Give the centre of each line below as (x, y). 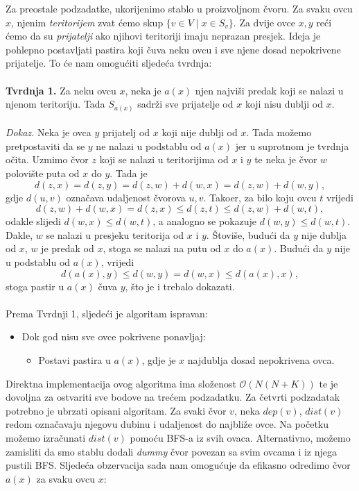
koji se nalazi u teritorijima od (164, 159)
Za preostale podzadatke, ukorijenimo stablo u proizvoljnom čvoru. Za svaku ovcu (179, 8)
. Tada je (129, 173)
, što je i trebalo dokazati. (180, 286)
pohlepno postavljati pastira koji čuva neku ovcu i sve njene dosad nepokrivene (173, 49)
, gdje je (159, 359)
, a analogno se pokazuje (205, 221)
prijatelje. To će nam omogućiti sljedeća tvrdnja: (109, 63)
